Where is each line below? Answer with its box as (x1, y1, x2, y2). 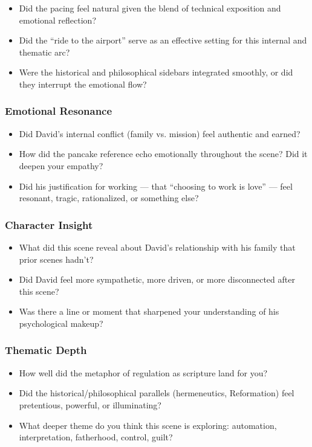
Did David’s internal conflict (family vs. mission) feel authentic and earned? (19, 127, 301, 140)
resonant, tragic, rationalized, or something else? (19, 191, 199, 204)
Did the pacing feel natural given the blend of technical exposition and (19, 2, 281, 14)
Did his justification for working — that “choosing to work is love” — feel (19, 179, 293, 192)
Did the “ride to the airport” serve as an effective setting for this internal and (19, 34, 307, 47)
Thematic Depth (5, 342, 87, 358)
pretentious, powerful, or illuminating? (19, 398, 161, 411)
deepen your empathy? (19, 159, 103, 172)
